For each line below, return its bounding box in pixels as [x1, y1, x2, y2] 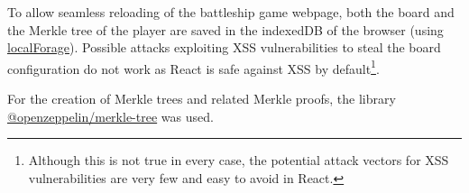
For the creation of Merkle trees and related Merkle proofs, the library [7, 89, 396, 108]
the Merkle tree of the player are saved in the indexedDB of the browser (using [7, 20, 444, 39]
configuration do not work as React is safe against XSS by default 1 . [7, 56, 380, 78]
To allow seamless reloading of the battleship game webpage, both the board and [7, 3, 455, 21]
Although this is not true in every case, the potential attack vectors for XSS [28, 151, 449, 170]
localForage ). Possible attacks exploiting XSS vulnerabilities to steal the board [7, 38, 441, 57]
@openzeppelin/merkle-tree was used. [7, 106, 214, 125]
